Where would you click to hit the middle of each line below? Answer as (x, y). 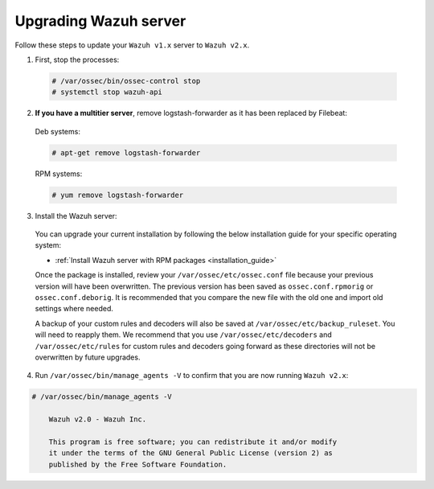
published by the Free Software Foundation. (138, 464)
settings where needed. (74, 309)
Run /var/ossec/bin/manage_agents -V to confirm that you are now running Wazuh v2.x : (192, 376)
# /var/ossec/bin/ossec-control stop (126, 81)
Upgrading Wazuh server (100, 21)
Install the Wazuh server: (76, 216)
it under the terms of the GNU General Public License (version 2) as (191, 453)
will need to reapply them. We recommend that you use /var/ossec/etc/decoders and (184, 335)
